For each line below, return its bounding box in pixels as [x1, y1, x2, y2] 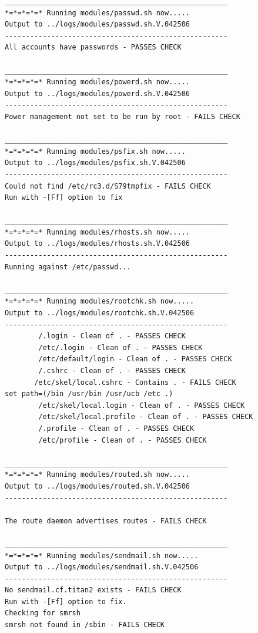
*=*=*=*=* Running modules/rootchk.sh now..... [5, 297, 195, 306]
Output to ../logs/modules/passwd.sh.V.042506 [5, 20, 190, 29]
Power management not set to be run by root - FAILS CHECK [5, 112, 240, 121]
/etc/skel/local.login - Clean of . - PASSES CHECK [38, 401, 245, 410]
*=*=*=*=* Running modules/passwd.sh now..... [5, 8, 190, 17]
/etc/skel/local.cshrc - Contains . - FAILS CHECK [34, 378, 236, 387]
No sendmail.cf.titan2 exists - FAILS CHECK [5, 586, 182, 595]
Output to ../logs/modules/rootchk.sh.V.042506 [5, 309, 195, 318]
